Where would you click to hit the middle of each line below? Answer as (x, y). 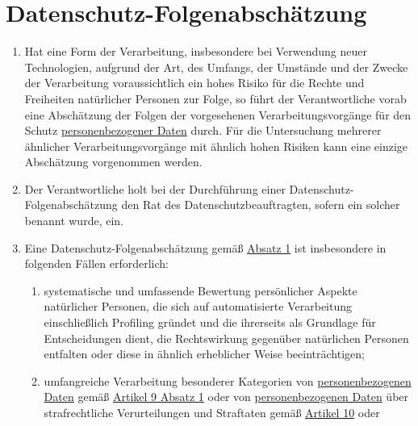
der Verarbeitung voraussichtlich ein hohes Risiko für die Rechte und (194, 83)
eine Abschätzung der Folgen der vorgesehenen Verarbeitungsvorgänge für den (218, 114)
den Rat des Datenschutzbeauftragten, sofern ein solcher (261, 205)
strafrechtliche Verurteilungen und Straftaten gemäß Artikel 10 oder (212, 412)
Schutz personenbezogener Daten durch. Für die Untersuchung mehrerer (203, 130)
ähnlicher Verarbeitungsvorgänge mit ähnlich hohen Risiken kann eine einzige (216, 146)
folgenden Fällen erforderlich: (96, 263)
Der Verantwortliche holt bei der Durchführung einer (155, 188)
